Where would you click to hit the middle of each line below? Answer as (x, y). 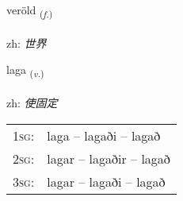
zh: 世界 (27, 43)
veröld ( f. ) (30, 11)
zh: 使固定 (32, 103)
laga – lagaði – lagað (104, 135)
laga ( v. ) (25, 71)
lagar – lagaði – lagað (106, 181)
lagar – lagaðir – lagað (109, 158)
